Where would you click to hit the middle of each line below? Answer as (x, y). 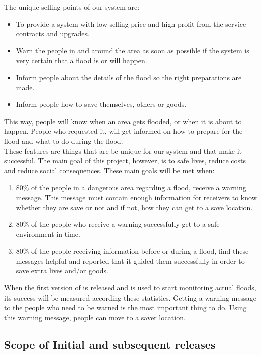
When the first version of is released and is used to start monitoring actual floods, (130, 288)
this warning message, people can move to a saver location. (95, 317)
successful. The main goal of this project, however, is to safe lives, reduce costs (125, 161)
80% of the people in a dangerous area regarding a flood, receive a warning (131, 187)
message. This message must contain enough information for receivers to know (136, 197)
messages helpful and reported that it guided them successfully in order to (130, 260)
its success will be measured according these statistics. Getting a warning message (130, 297)
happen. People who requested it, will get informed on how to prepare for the (123, 131)
